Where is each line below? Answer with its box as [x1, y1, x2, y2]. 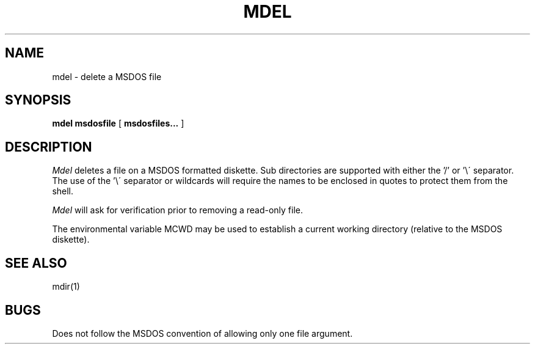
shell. [52, 186, 74, 197]
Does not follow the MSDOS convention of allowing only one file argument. [52, 328, 353, 339]
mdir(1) [52, 281, 80, 292]
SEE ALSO [5, 255, 67, 271]
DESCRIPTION [5, 139, 92, 155]
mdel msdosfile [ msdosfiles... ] [52, 118, 184, 129]
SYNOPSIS [5, 92, 71, 108]
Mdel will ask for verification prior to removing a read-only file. [52, 205, 304, 216]
